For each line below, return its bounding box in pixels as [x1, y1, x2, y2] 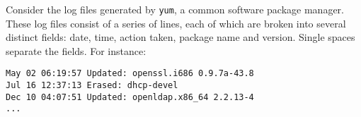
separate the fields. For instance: [6, 43, 147, 58]
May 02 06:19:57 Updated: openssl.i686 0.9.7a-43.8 [6, 68, 254, 79]
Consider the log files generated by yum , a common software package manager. [6, 2, 344, 16]
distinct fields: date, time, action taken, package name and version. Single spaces [6, 30, 355, 44]
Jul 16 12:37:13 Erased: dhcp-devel [6, 80, 178, 91]
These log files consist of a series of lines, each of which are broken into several [6, 16, 346, 30]
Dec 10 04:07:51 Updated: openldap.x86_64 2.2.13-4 [6, 92, 254, 102]
